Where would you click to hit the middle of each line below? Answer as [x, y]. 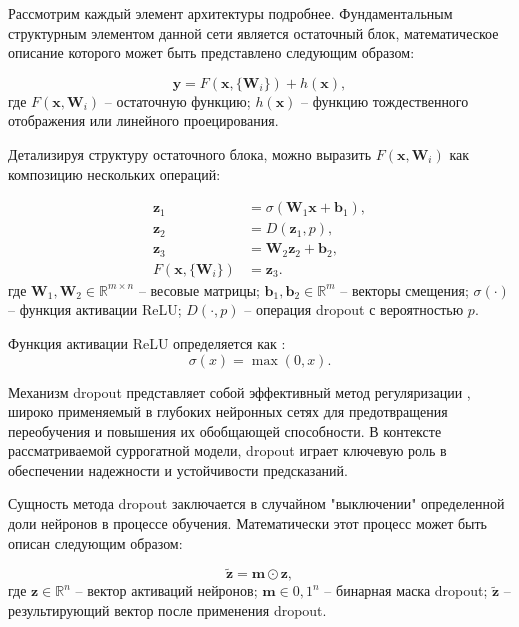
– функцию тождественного [385, 100]
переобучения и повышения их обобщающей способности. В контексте [225, 430]
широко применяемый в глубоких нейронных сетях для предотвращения [228, 411]
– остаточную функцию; [177, 100]
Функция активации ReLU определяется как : [147, 342]
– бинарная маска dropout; [406, 590]
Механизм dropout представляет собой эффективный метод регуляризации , [239, 391]
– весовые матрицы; [199, 289]
